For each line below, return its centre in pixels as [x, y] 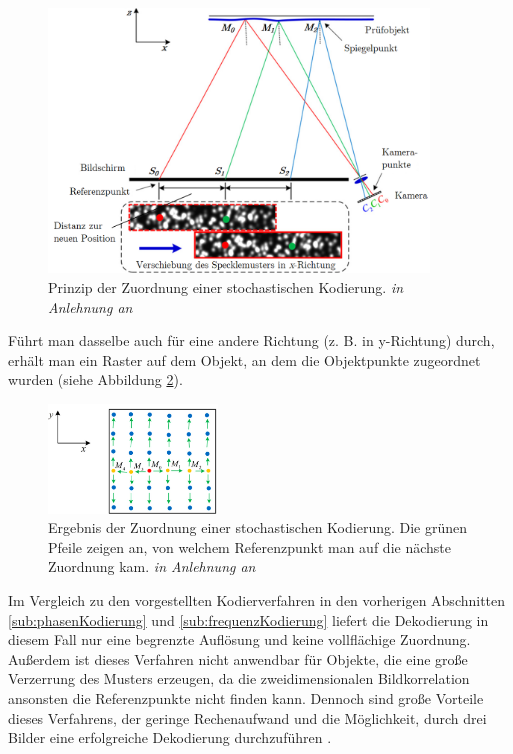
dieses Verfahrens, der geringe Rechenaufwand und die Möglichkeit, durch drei [247, 717]
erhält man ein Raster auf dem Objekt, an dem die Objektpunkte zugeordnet [244, 359]
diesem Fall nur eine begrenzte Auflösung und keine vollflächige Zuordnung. [239, 639]
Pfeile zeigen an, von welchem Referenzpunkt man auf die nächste [249, 546]
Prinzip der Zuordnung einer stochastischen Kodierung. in [226, 286]
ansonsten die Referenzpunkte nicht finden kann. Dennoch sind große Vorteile [246, 697]
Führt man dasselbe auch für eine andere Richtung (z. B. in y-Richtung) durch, [251, 340]
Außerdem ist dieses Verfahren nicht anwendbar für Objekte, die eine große [238, 658]
